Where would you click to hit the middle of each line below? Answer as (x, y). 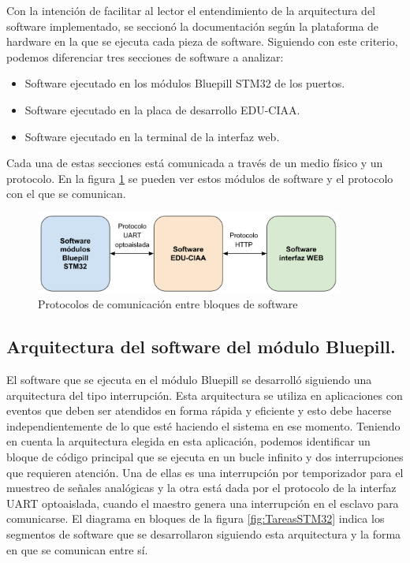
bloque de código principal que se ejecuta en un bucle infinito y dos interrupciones (205, 457)
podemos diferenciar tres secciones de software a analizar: (145, 56)
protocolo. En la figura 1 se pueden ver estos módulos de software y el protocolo (200, 178)
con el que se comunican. (66, 194)
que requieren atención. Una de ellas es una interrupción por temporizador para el (205, 472)
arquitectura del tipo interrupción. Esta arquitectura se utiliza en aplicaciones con (205, 395)
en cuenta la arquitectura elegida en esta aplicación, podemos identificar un (188, 441)
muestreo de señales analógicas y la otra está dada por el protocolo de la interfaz (201, 488)
